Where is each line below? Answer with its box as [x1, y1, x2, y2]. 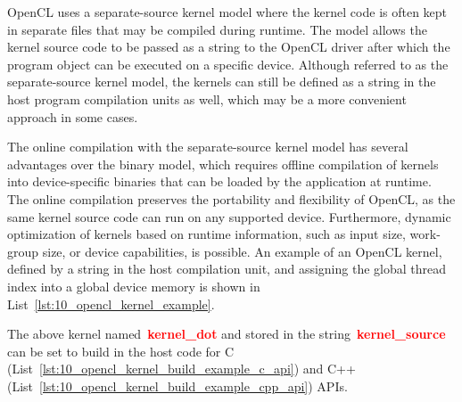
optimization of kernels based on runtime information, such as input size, [7, 225, 406, 243]
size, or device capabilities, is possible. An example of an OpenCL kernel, [42, 242, 442, 260]
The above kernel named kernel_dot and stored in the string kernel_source [7, 324, 446, 343]
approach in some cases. [7, 107, 138, 126]
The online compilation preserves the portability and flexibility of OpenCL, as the [7, 189, 456, 208]
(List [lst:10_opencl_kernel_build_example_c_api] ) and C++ [7, 359, 356, 378]
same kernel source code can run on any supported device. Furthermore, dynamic [7, 207, 451, 226]
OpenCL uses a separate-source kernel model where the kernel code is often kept [7, 3, 448, 21]
